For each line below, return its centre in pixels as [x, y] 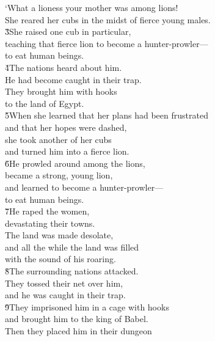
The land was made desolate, [59, 235]
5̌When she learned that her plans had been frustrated [107, 115]
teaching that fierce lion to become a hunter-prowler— [107, 43]
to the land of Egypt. [45, 103]
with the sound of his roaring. [60, 259]
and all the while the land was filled [72, 247]
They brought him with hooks [61, 91]
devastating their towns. [50, 223]
